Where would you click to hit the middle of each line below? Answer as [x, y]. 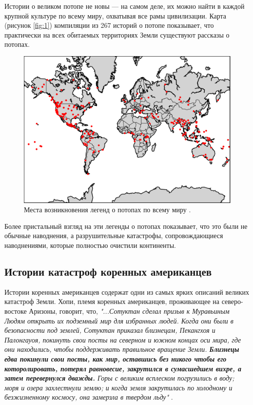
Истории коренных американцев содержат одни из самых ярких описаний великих [127, 292]
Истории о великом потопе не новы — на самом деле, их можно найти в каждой [125, 6]
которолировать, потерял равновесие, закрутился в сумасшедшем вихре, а [123, 368]
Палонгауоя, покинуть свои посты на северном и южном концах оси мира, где [123, 339]
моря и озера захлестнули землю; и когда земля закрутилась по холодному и [118, 387]
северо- [232, 301]
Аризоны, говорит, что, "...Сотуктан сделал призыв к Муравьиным [129, 311]
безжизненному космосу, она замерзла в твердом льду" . [89, 397]
